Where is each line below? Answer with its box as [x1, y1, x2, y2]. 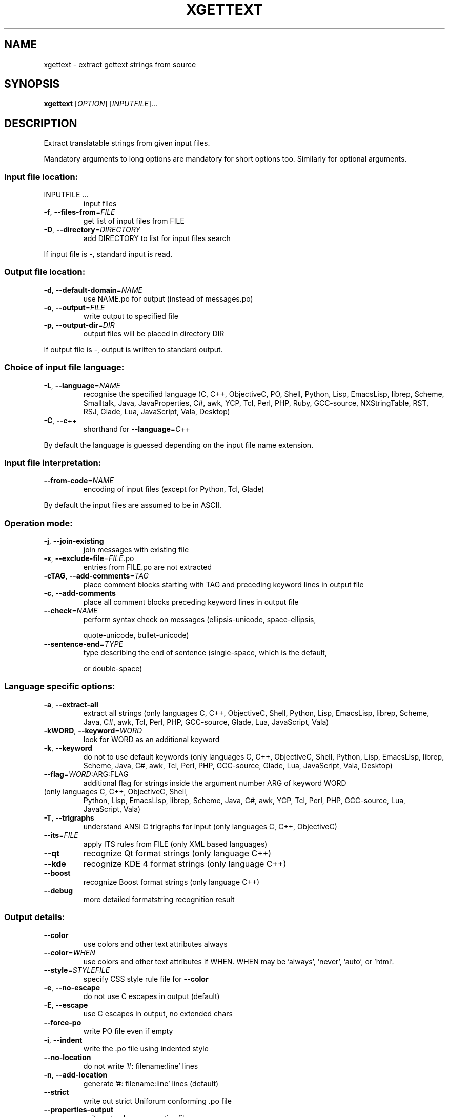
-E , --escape [44, 1000, 88, 1009]
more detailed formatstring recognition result [83, 894, 235, 904]
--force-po [44, 1018, 81, 1027]
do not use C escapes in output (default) [83, 991, 220, 1001]
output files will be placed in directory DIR [83, 329, 224, 338]
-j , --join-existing [44, 536, 104, 546]
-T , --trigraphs [44, 813, 94, 822]
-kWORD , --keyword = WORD [44, 726, 142, 735]
